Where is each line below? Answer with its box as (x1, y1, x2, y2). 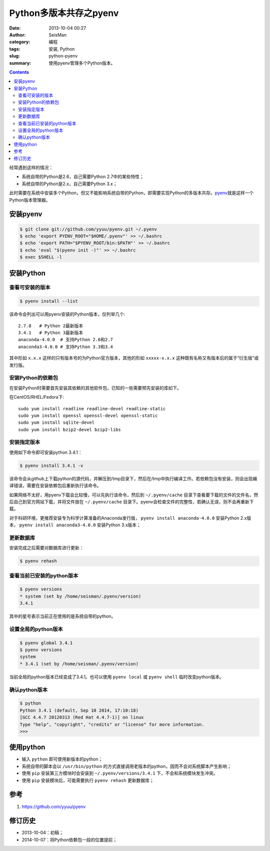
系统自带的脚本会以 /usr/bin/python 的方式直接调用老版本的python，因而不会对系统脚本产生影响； (21, 763, 232, 769)
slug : (9, 53, 20, 59)
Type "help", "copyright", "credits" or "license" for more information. (19, 721, 204, 727)
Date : (9, 25, 21, 31)
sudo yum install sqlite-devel (18, 420, 95, 425)
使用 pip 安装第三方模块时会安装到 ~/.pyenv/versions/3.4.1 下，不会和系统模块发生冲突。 (21, 770, 218, 776)
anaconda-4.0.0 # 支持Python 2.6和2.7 (18, 337, 113, 343)
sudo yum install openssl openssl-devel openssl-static (18, 413, 158, 418)
